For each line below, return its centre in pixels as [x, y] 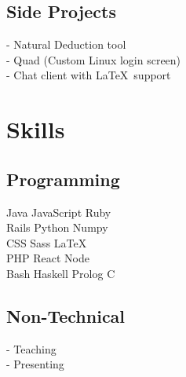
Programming [63, 179]
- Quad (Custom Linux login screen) [94, 59]
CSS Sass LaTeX [47, 242]
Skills [36, 129]
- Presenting [35, 364]
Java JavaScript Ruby [59, 212]
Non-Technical [66, 315]
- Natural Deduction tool [66, 44]
